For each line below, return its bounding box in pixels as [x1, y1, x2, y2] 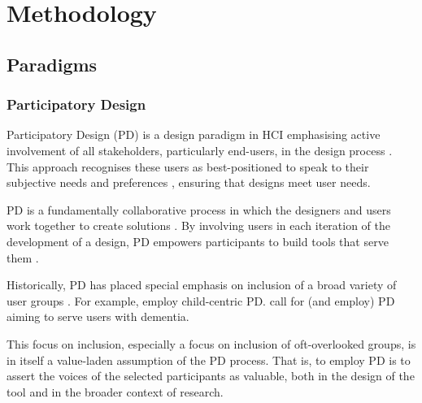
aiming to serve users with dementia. [7, 308, 189, 325]
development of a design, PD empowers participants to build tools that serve [7, 232, 389, 249]
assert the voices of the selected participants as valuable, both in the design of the [7, 367, 415, 384]
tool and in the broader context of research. [7, 383, 224, 400]
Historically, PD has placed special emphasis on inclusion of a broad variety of [7, 276, 397, 293]
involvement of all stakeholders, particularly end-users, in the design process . [7, 141, 393, 158]
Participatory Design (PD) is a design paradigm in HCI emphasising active [7, 126, 381, 143]
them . [7, 249, 39, 266]
